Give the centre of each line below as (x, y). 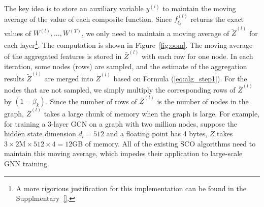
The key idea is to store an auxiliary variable (74, 8)
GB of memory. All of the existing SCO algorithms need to (164, 143)
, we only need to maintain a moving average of (155, 33)
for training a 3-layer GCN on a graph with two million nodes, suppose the (121, 123)
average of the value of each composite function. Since (88, 19)
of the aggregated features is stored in (63, 56)
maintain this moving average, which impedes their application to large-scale (123, 153)
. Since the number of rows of (91, 101)
